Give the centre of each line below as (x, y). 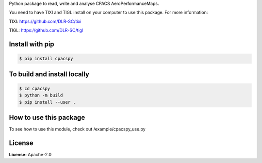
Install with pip (32, 44)
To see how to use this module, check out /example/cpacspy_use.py (77, 129)
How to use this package (47, 117)
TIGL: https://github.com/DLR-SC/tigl (46, 30)
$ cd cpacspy (35, 88)
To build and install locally (49, 74)
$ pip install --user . (48, 102)
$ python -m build (41, 95)
